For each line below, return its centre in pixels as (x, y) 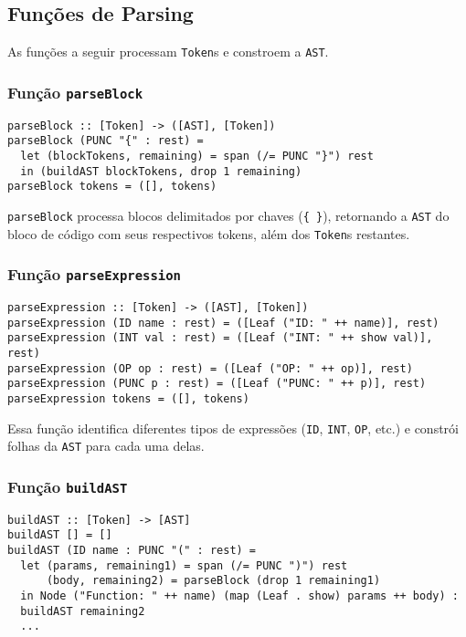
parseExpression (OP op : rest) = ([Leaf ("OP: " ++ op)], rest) (210, 368)
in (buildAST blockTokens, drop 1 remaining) (161, 171)
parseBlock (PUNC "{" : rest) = (106, 141)
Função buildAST (68, 486)
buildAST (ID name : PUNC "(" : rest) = (132, 551)
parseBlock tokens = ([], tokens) (112, 187)
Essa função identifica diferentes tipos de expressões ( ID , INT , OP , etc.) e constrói (233, 428)
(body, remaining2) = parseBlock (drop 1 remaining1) (213, 581)
